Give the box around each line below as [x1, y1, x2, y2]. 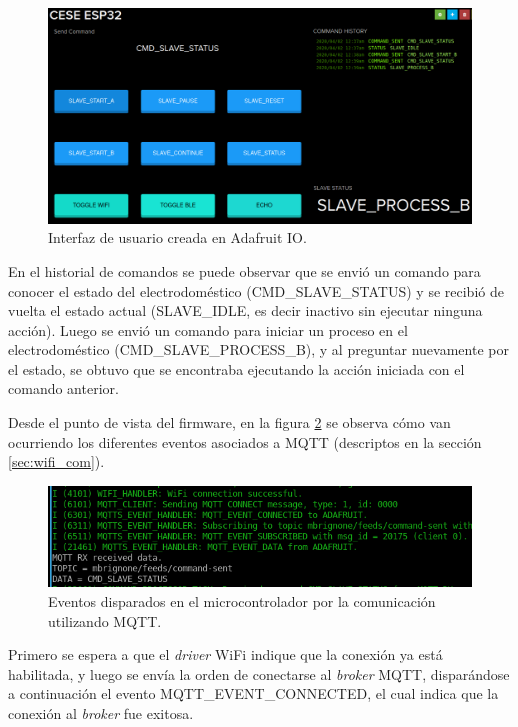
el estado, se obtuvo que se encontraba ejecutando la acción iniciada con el [8, 358, 465, 379]
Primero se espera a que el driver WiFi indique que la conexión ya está [8, 644, 443, 665]
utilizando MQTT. [48, 610, 162, 631]
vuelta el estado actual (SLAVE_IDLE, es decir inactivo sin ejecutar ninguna [8, 300, 483, 321]
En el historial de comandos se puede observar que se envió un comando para [8, 260, 481, 281]
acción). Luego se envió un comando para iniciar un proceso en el [8, 319, 408, 340]
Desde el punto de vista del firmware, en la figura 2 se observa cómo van [8, 412, 451, 433]
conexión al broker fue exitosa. [8, 702, 194, 723]
